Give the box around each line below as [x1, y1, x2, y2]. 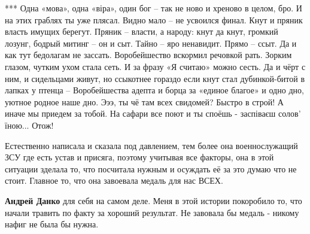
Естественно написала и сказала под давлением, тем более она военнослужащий [5, 139, 298, 151]
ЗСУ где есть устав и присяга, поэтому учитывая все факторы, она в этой [5, 151, 274, 163]
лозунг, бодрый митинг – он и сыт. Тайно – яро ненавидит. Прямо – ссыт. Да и [5, 37, 297, 49]
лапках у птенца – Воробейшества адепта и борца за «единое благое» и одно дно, [5, 84, 304, 96]
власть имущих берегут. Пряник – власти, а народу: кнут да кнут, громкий [5, 25, 278, 38]
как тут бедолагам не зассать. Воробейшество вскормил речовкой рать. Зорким [5, 48, 292, 61]
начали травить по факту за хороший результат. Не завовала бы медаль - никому [5, 206, 299, 218]
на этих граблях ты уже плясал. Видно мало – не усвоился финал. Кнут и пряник [5, 13, 303, 26]
